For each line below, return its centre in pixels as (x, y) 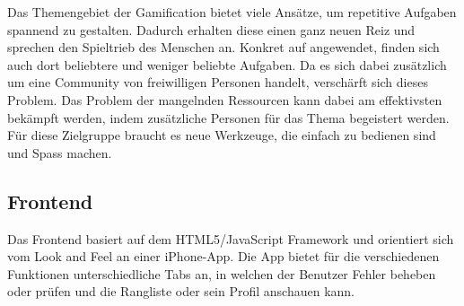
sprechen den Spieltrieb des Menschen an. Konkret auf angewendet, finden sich (223, 47)
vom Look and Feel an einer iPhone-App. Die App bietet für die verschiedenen (223, 256)
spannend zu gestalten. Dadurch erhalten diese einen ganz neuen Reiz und (211, 29)
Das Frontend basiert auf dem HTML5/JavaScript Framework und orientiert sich (231, 238)
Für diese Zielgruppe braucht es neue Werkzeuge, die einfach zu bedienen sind (222, 135)
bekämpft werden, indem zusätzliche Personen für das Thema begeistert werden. (228, 117)
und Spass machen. (60, 152)
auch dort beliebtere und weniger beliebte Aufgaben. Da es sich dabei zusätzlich (227, 64)
